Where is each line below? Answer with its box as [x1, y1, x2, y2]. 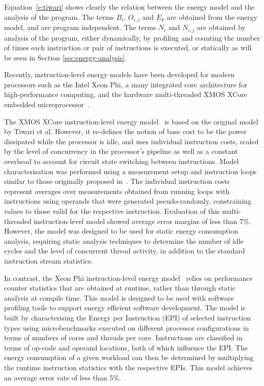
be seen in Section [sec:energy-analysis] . [4, 52, 127, 62]
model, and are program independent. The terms [4, 22, 156, 33]
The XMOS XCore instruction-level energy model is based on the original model [4, 116, 258, 126]
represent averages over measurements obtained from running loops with [4, 185, 230, 196]
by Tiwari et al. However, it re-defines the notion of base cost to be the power [4, 126, 247, 137]
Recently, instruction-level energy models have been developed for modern [4, 69, 235, 80]
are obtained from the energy [166, 11, 258, 22]
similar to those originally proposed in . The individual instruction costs [4, 176, 230, 186]
